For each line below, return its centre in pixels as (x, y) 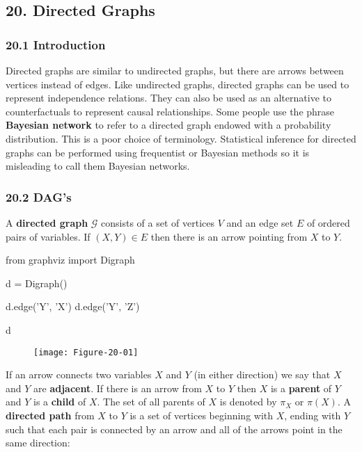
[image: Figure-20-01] (86, 352)
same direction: (38, 443)
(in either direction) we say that (262, 374)
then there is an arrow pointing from (229, 236)
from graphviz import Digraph (70, 260)
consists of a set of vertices (158, 222)
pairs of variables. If (48, 236)
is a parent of (301, 388)
